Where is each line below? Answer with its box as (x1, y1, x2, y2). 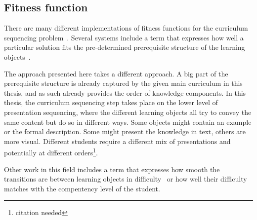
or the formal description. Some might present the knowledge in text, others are (4, 126, 246, 137)
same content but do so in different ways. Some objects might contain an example (4, 116, 252, 127)
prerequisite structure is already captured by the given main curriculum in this (4, 78, 243, 88)
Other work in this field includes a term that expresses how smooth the (4, 164, 220, 174)
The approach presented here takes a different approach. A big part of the (4, 68, 228, 78)
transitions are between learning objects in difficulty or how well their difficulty (4, 174, 247, 184)
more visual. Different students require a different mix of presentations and (4, 136, 231, 146)
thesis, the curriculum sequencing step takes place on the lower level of (4, 97, 218, 108)
